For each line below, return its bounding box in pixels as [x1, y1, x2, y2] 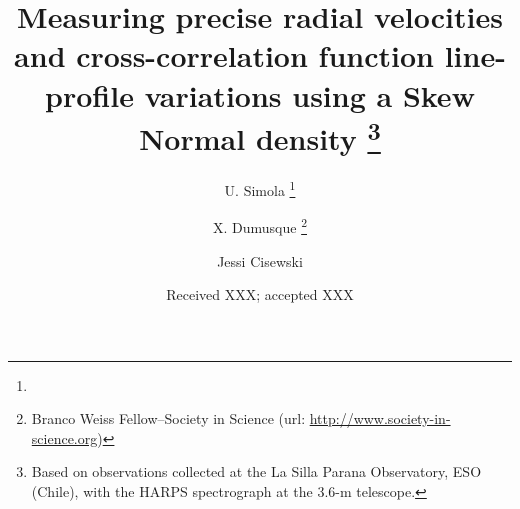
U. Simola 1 [224, 177, 296, 200]
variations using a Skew [144, 74, 475, 115]
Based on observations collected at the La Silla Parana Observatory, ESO [31, 461, 482, 482]
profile [45, 74, 134, 115]
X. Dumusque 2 [212, 214, 307, 237]
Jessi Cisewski [217, 250, 303, 271]
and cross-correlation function [14, 35, 434, 76]
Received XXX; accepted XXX [166, 284, 354, 305]
